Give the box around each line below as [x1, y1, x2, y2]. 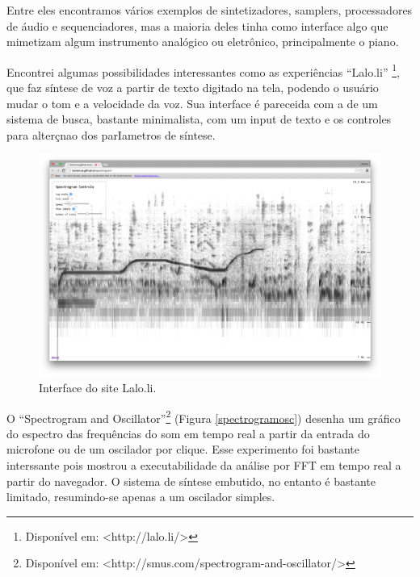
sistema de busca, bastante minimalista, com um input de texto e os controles [6, 111, 392, 128]
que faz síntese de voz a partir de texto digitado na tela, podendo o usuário [6, 79, 379, 96]
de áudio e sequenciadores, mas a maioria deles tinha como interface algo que [6, 17, 388, 34]
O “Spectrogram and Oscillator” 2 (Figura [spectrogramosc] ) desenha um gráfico [6, 407, 401, 426]
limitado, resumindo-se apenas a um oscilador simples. [6, 488, 275, 505]
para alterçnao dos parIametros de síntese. [6, 126, 216, 143]
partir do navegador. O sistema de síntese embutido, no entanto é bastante [6, 472, 376, 489]
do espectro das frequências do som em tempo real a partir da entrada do [6, 424, 370, 441]
